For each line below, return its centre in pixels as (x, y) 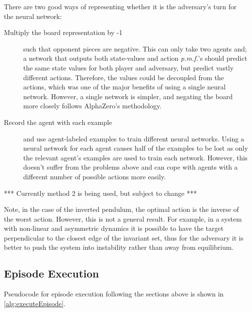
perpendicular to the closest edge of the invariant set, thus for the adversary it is (124, 237)
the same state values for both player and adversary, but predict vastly (128, 67)
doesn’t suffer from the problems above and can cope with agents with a (131, 167)
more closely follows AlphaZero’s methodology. (93, 106)
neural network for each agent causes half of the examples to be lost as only (136, 148)
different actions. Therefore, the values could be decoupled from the (124, 77)
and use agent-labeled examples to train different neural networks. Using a (134, 138)
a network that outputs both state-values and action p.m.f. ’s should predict (135, 58)
